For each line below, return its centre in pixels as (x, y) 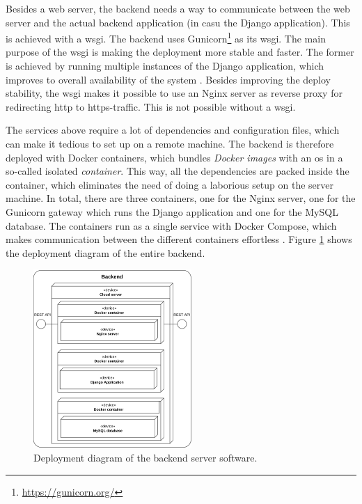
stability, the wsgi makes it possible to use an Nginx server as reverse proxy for (174, 93)
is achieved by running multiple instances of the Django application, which (165, 66)
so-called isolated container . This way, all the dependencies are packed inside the (178, 171)
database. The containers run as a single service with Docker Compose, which (171, 225)
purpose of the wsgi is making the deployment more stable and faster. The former (180, 52)
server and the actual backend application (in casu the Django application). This (178, 22)
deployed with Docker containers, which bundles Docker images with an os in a (174, 157)
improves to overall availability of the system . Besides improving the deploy (168, 79)
